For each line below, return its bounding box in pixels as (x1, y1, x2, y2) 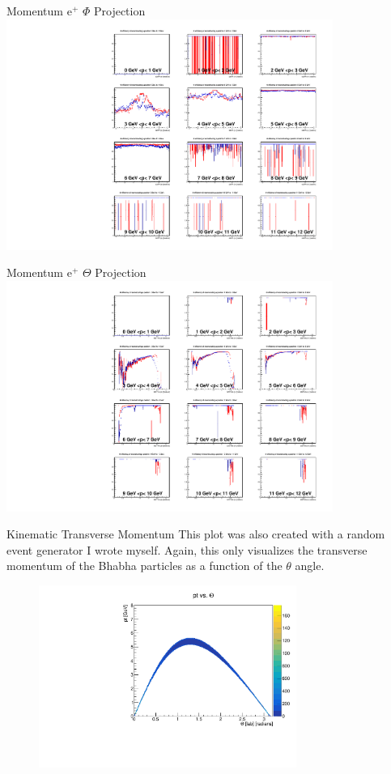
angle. (295, 557, 325, 574)
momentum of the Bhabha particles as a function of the (6, 557, 283, 574)
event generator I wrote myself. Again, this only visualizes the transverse (6, 541, 368, 558)
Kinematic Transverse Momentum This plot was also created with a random (6, 525, 385, 542)
